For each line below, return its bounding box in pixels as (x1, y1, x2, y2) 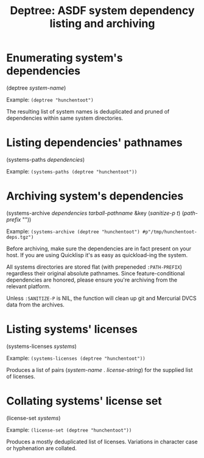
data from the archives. (6, 300, 65, 308)
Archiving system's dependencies (6, 189, 184, 203)
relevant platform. (6, 282, 51, 290)
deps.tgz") (6, 234, 34, 240)
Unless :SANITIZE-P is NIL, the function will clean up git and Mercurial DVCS (6, 294, 197, 302)
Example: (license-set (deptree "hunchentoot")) (6, 426, 132, 434)
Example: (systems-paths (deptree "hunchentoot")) (6, 167, 138, 175)
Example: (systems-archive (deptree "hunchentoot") (6, 227, 140, 235)
